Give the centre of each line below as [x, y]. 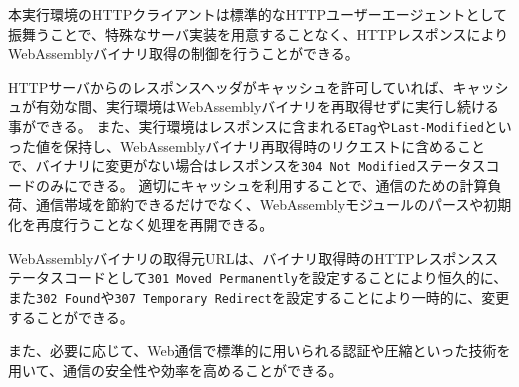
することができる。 [71, 316]
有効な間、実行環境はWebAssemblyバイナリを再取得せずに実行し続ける [267, 106]
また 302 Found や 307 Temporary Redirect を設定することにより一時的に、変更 [259, 296]
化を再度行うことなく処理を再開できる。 [141, 224]
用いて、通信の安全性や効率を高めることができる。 [175, 369]
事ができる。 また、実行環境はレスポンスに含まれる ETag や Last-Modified [246, 125]
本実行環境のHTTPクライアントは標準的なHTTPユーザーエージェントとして [257, 14]
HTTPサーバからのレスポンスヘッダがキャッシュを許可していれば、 [230, 86]
